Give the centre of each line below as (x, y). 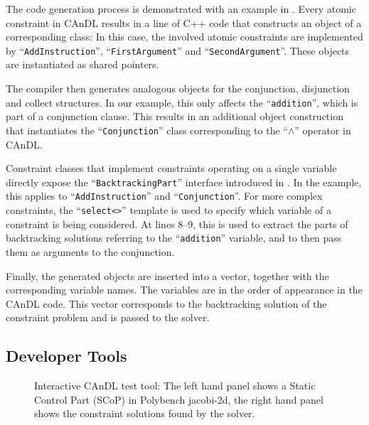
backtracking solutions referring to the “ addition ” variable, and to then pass (174, 238)
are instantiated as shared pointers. (82, 64)
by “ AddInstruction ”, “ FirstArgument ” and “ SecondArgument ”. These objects (178, 50)
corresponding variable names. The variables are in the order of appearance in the (184, 290)
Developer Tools (66, 356)
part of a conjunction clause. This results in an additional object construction (175, 116)
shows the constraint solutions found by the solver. (145, 413)
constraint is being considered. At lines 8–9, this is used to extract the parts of (177, 224)
